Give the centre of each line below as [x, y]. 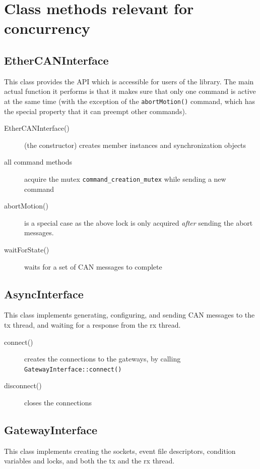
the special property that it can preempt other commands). [95, 111]
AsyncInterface [44, 294]
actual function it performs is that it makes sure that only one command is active [130, 91]
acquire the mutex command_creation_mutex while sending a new [125, 178]
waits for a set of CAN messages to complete [93, 266]
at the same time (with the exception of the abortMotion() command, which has [130, 101]
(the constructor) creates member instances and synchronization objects [135, 145]
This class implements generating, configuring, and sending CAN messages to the [129, 315]
